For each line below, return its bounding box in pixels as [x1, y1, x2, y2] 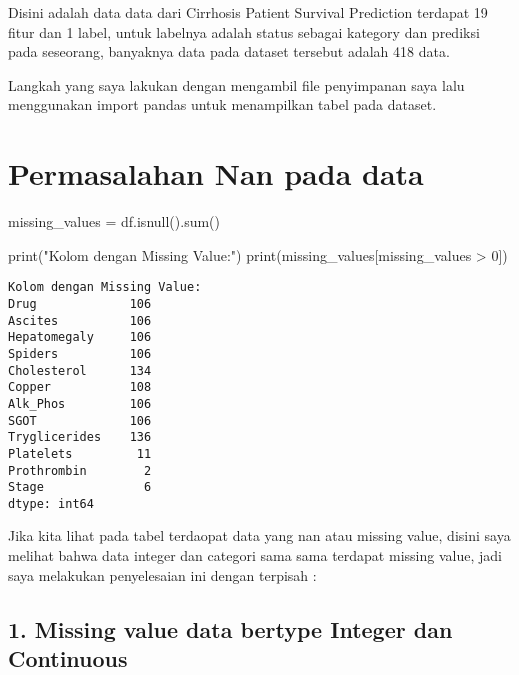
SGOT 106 [8, 413, 152, 428]
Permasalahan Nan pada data [8, 153, 424, 194]
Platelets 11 [8, 446, 152, 461]
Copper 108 [8, 380, 152, 395]
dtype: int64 [8, 496, 94, 511]
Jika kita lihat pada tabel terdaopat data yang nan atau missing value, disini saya [8, 525, 511, 546]
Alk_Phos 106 [8, 396, 152, 411]
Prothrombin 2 [8, 463, 152, 478]
